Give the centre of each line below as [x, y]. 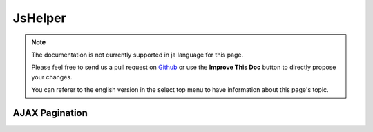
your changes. [52, 77]
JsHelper [39, 18]
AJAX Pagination [50, 113]
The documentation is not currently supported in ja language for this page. [137, 55]
